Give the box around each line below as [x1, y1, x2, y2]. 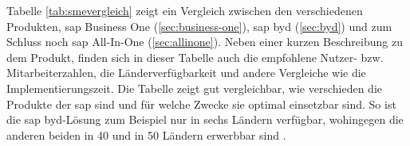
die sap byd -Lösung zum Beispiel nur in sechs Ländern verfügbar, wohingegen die [6, 111, 404, 128]
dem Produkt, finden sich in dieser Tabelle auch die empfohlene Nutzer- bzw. [6, 48, 384, 65]
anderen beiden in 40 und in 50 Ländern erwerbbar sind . [6, 126, 286, 143]
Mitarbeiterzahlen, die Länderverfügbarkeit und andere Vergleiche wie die [6, 64, 366, 81]
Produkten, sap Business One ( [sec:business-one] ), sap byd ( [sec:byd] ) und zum [6, 17, 392, 34]
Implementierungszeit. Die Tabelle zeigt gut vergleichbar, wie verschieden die [6, 79, 383, 96]
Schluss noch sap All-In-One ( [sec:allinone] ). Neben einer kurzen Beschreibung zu [6, 33, 403, 50]
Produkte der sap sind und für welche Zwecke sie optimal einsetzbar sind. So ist [6, 95, 396, 112]
